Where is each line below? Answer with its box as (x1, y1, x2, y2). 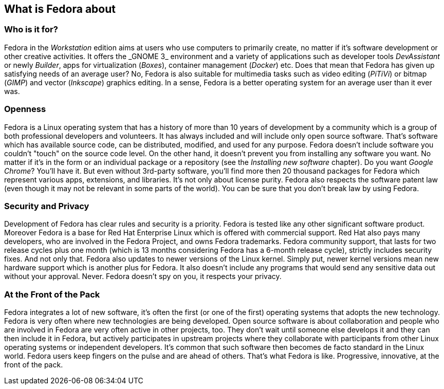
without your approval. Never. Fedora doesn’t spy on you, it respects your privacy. (4, 272, 282, 281)
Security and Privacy (4, 200, 89, 211)
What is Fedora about (4, 3, 116, 15)
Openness (4, 104, 46, 115)
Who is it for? (4, 24, 58, 35)
